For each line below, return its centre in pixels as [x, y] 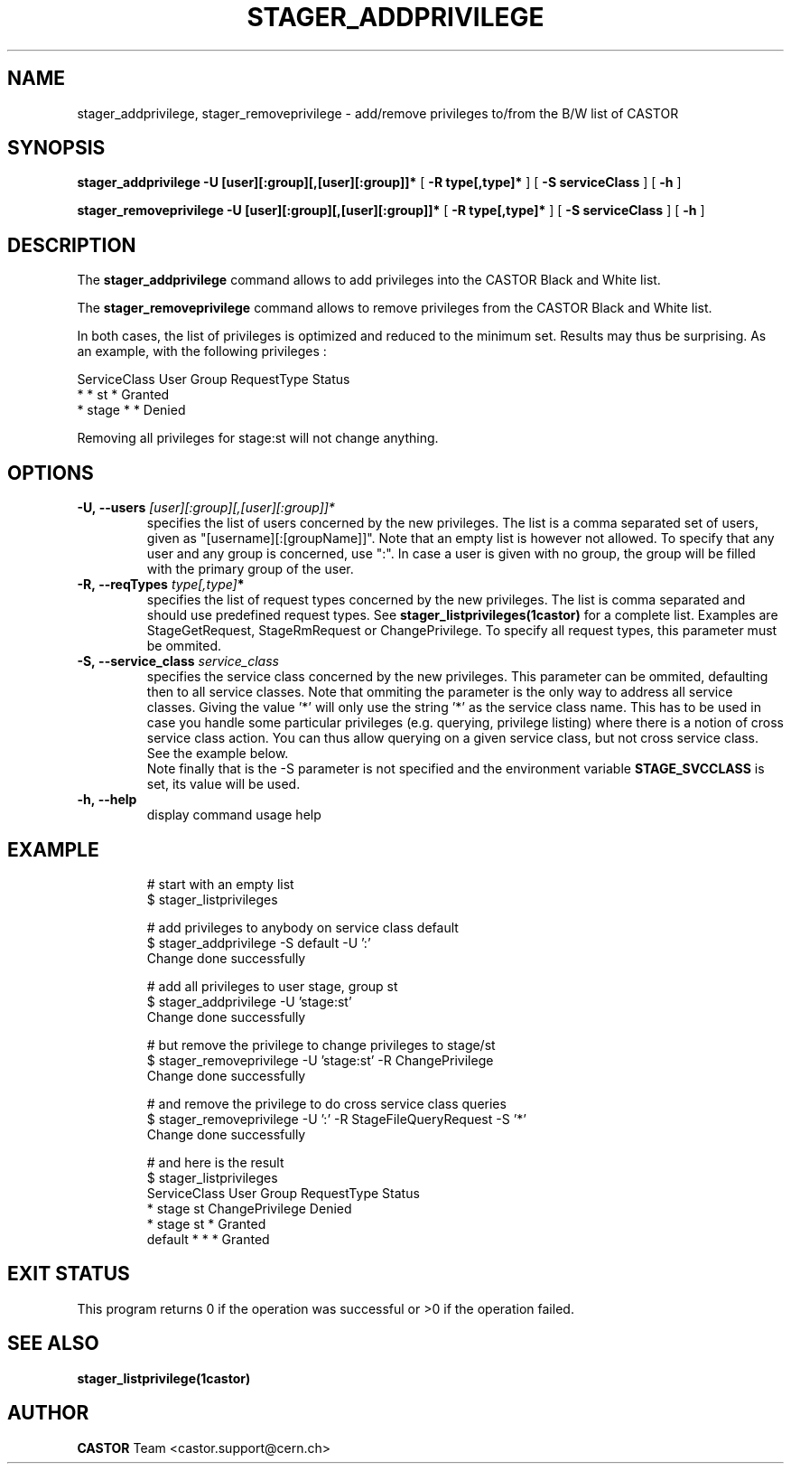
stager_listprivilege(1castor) [164, 1378]
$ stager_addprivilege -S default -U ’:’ [259, 942]
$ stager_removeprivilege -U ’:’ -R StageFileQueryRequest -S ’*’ [336, 1119]
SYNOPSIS [56, 148]
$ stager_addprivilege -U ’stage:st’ [249, 1001]
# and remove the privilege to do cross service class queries [326, 1103]
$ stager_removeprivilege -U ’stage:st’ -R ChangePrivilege [320, 1060]
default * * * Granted [208, 1239]
